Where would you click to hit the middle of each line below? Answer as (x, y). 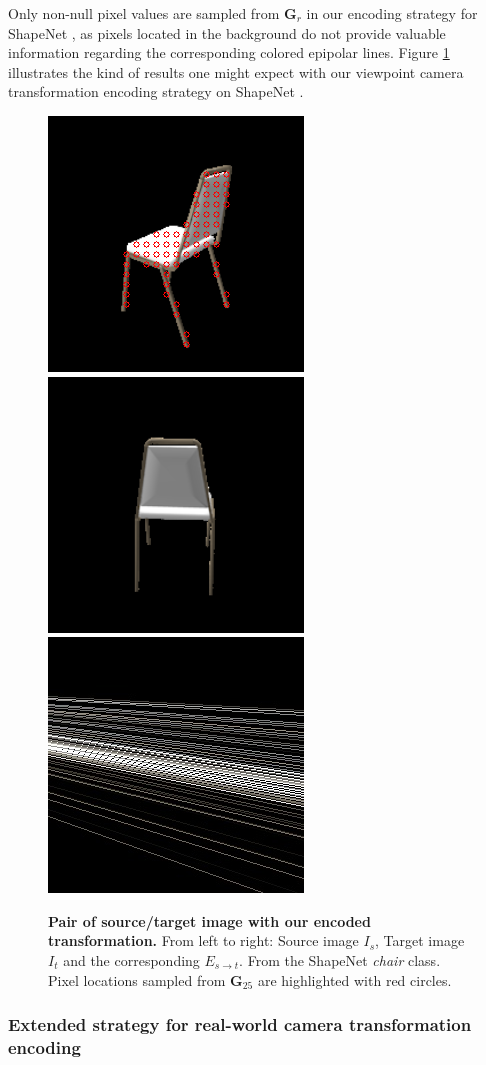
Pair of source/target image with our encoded (209, 920)
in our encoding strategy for (392, 13)
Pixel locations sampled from (137, 979)
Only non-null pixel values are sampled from (144, 13)
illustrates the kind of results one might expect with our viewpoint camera (236, 71)
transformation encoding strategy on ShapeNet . (156, 91)
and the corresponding (131, 959)
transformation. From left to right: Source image (203, 940)
